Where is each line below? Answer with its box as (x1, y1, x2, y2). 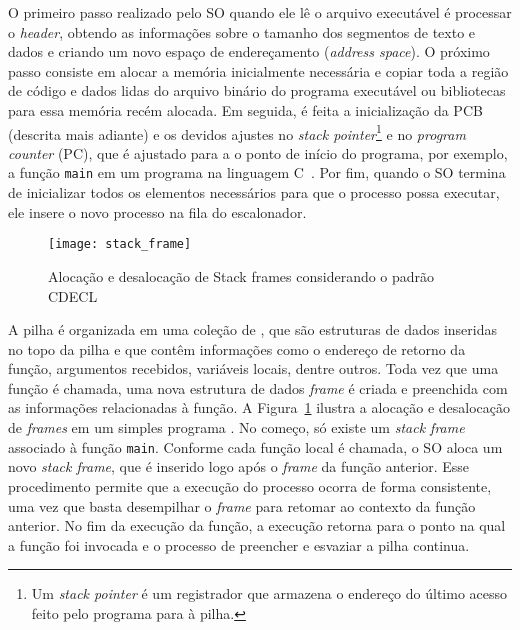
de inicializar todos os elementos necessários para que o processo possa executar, (8, 182, 500, 203)
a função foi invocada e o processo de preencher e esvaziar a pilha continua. (8, 534, 470, 555)
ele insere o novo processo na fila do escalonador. (8, 201, 307, 222)
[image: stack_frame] (48, 237, 192, 252)
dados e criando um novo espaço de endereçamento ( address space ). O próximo (8, 41, 490, 62)
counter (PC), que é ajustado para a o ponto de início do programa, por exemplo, (8, 142, 508, 163)
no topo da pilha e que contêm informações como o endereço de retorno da (8, 338, 466, 359)
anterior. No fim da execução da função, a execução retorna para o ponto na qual (8, 515, 506, 536)
